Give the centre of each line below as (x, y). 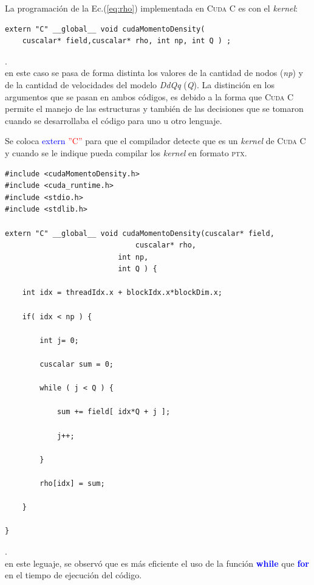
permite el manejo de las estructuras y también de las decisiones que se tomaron (154, 109)
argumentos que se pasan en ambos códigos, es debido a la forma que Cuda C (149, 96)
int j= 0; (59, 340)
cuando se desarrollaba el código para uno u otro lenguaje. (114, 120)
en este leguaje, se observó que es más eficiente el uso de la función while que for (157, 563)
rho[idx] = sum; (72, 483)
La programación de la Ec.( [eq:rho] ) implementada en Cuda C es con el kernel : (151, 8)
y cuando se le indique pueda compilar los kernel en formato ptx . (126, 152)
